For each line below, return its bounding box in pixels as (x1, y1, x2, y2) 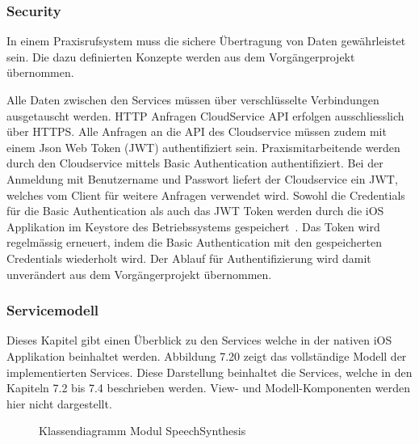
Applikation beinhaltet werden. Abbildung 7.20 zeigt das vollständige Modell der (6, 347, 407, 364)
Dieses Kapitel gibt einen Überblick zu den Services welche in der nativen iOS (6, 332, 392, 349)
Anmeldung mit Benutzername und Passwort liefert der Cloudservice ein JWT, (6, 170, 398, 187)
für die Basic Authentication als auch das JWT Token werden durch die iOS (6, 202, 384, 219)
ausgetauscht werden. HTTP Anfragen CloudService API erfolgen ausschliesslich (6, 107, 404, 124)
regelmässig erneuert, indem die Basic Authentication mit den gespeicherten (6, 234, 382, 251)
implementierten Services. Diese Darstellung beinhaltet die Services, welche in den (6, 363, 413, 380)
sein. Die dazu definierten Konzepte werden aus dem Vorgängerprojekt (6, 48, 355, 65)
